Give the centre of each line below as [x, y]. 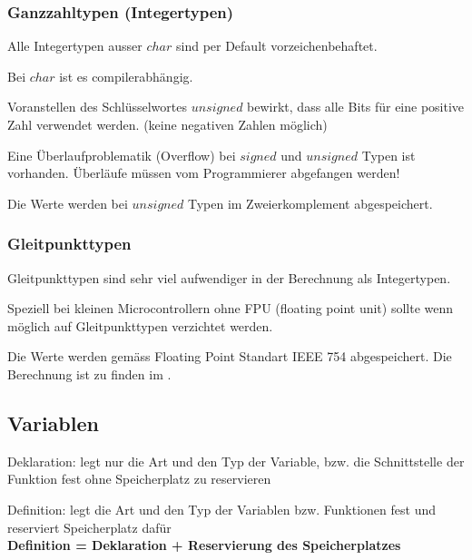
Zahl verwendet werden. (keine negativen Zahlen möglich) [167, 124]
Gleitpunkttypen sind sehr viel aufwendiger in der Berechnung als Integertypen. [229, 277]
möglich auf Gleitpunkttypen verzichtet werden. [140, 325]
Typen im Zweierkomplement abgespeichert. [310, 203]
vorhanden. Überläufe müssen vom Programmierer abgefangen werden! [204, 173]
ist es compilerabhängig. [126, 76]
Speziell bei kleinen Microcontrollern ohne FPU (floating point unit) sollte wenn [231, 308]
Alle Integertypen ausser [75, 46]
